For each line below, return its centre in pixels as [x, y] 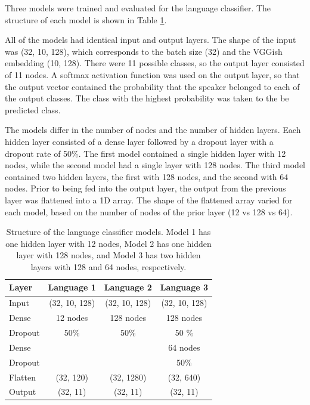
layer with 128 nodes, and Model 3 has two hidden [108, 255]
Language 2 [128, 287]
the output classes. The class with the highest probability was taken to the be [147, 98]
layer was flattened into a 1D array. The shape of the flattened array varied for [149, 200]
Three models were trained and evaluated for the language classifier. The [138, 8]
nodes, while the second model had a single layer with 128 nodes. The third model [155, 165]
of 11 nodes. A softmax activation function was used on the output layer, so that [152, 74]
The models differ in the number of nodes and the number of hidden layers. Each [153, 130]
